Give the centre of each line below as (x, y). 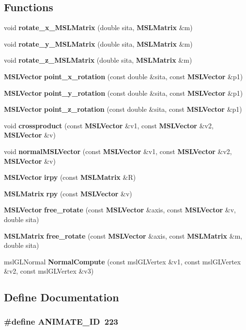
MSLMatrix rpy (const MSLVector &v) (68, 193)
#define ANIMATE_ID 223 (61, 321)
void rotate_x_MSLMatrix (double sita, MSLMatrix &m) (98, 27)
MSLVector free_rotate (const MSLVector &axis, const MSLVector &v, (120, 210)
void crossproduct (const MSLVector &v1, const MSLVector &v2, (109, 125)
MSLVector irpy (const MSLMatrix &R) (70, 177)
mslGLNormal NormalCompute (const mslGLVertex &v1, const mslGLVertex (123, 261)
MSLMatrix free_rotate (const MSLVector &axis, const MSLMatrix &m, (123, 235)
